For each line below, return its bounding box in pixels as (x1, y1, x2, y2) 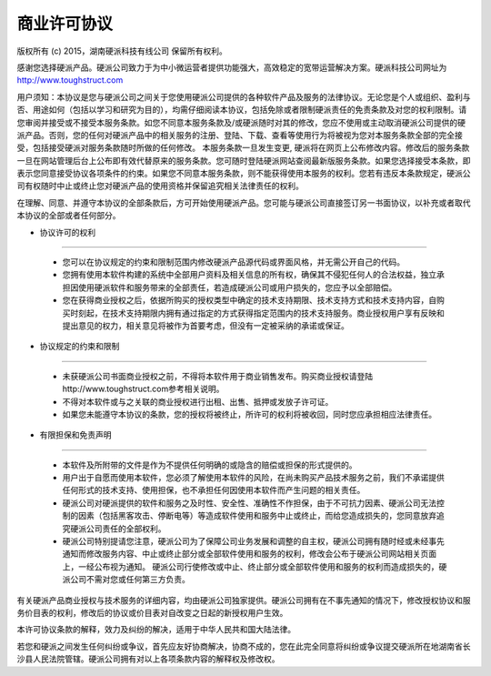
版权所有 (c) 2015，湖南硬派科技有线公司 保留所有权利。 (16, 45, 227, 56)
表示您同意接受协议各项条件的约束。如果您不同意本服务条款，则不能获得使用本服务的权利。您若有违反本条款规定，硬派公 (16, 168, 471, 179)
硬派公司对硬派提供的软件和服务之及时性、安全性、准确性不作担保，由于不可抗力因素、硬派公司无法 (62, 497, 436, 509)
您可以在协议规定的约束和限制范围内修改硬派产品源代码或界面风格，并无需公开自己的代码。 (62, 257, 405, 267)
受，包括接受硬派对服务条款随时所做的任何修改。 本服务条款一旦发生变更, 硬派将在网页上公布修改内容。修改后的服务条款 (16, 142, 470, 154)
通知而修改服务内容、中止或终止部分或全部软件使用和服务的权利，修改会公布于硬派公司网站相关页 (62, 549, 429, 560)
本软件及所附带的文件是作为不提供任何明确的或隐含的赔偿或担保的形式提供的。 (62, 459, 357, 470)
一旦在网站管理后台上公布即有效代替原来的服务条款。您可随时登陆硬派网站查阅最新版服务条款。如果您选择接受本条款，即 (16, 155, 471, 166)
